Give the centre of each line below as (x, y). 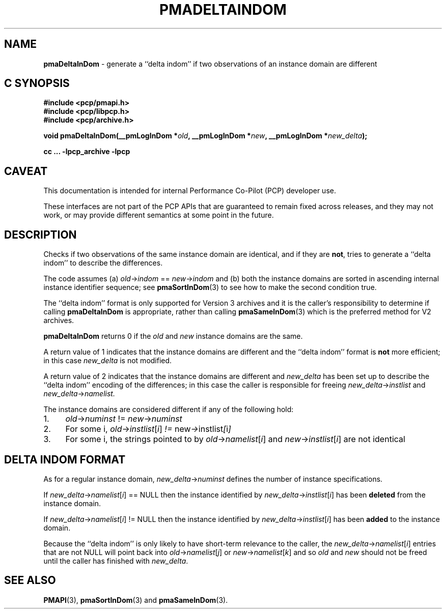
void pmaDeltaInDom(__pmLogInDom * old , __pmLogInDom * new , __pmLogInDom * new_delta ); (205, 136)
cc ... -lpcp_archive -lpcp (87, 152)
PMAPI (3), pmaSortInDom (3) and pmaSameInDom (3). (136, 600)
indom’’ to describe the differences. (103, 263)
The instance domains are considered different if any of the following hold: (169, 410)
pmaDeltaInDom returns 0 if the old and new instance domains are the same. (173, 336)
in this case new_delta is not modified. (108, 361)
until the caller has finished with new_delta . (116, 561)
